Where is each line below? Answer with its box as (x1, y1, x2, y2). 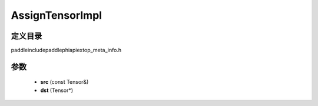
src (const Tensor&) (40, 78, 89, 86)
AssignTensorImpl (11, 9, 102, 22)
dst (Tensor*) (40, 87, 74, 94)
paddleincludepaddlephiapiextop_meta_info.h (11, 47, 122, 54)
